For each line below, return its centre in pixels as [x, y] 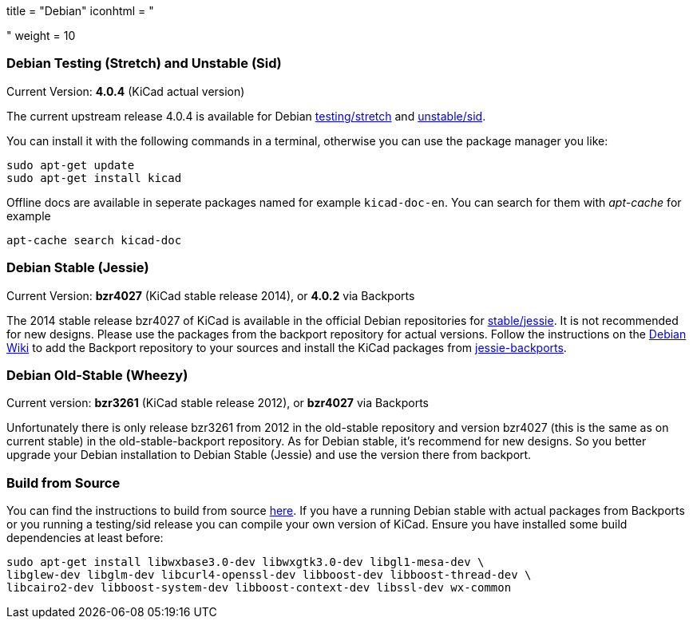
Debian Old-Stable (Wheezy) [97, 375]
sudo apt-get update [71, 165]
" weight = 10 [41, 36]
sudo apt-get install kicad [94, 178]
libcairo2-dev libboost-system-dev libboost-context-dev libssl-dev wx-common [259, 587]
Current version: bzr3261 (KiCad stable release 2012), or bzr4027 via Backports [218, 403]
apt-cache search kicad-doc [94, 240]
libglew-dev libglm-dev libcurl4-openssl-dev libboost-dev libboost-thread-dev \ [269, 575]
